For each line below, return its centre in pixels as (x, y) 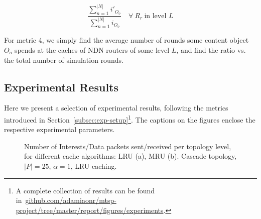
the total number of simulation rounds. (64, 60)
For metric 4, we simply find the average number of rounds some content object (126, 40)
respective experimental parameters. (59, 129)
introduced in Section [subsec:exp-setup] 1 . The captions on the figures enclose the (130, 119)
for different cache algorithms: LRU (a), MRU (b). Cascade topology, (130, 156)
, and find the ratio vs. (211, 49)
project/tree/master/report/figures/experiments (90, 210)
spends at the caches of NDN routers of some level (92, 49)
